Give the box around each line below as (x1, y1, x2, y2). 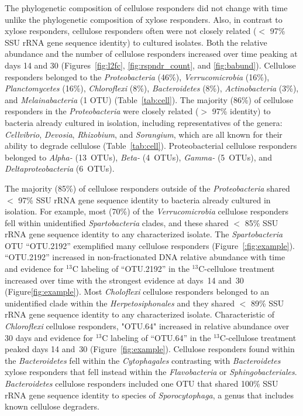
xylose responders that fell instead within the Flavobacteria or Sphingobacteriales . (5, 366, 297, 378)
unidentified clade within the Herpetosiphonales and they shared (5, 296, 235, 309)
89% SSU (250, 296, 284, 309)
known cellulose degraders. (5, 400, 100, 412)
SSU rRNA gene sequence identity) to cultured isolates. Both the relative (5, 36, 267, 48)
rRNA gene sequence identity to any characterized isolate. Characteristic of (5, 308, 275, 320)
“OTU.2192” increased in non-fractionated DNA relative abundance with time (5, 251, 285, 263)
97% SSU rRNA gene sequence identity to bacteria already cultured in (18, 193, 271, 206)
